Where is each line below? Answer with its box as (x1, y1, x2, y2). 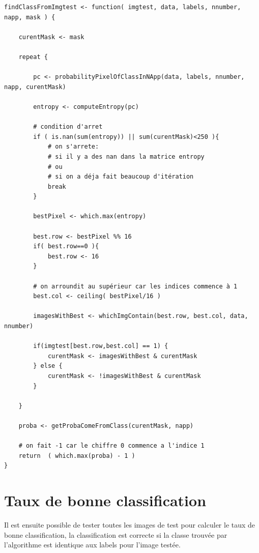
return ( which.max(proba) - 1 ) (18, 452, 135, 459)
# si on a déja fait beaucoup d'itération (47, 173, 194, 181)
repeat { (18, 53, 48, 61)
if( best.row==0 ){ (33, 243, 99, 250)
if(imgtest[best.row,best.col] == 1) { (33, 342, 168, 350)
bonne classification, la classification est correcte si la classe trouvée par (4, 529, 227, 540)
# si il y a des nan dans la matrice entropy (47, 153, 205, 160)
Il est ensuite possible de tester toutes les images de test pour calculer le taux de (4, 519, 255, 530)
